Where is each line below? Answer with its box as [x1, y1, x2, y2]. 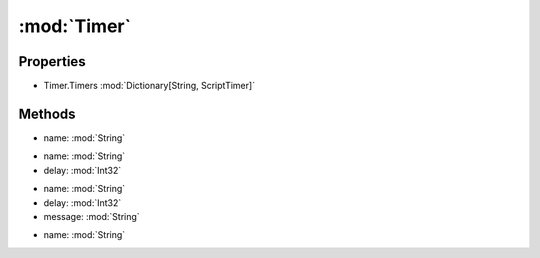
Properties [18, 53, 86, 70]
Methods [18, 105, 76, 122]
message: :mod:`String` [43, 210, 140, 222]
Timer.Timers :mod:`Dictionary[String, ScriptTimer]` [43, 80, 255, 92]
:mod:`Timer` [18, 15, 132, 37]
